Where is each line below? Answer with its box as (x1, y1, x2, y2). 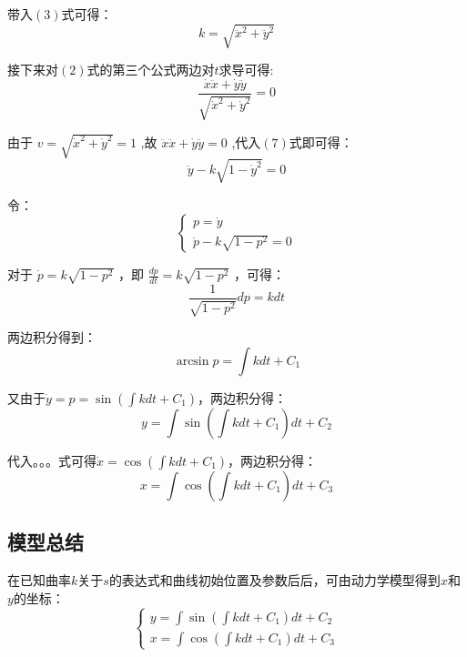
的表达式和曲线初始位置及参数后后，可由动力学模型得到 (108, 571, 441, 590)
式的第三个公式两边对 (86, 60, 215, 79)
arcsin (176, 354, 209, 368)
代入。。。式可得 (7, 450, 96, 470)
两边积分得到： (7, 328, 96, 347)
